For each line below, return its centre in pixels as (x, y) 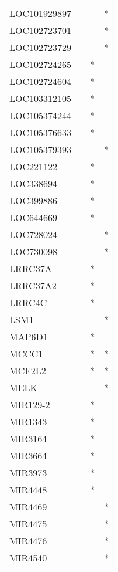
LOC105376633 (41, 132)
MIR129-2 (30, 405)
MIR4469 (28, 507)
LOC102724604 (41, 81)
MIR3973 (28, 473)
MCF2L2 (28, 370)
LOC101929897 (41, 13)
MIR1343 (28, 422)
